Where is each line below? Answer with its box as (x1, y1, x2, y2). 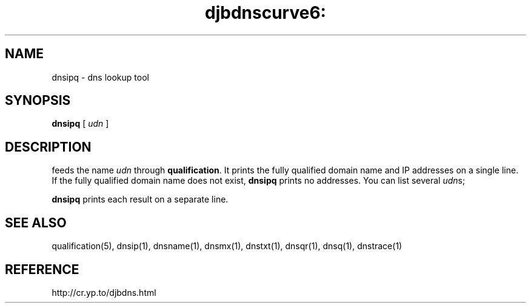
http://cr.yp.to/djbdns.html (52, 287, 156, 298)
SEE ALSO (5, 215, 67, 230)
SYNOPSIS (5, 93, 71, 109)
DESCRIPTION (5, 139, 92, 155)
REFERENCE (5, 261, 79, 277)
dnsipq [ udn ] (52, 118, 109, 129)
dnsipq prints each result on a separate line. (52, 194, 229, 205)
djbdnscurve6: (205, 2, 326, 23)
